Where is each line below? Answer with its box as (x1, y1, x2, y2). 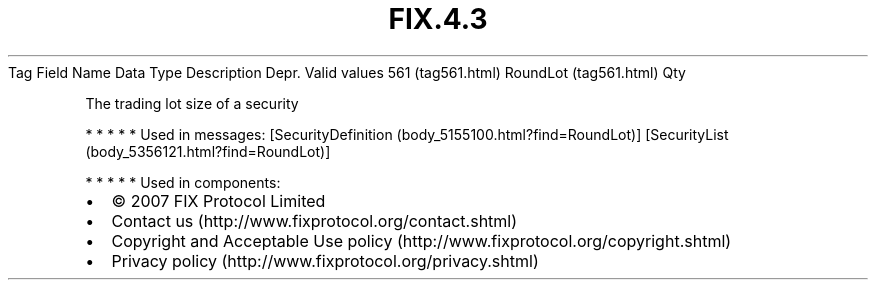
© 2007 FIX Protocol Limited (111, 190, 326, 211)
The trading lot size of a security (85, 94, 299, 112)
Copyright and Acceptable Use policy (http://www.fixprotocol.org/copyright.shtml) (111, 230, 732, 251)
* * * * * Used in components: (85, 173, 281, 191)
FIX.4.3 (388, 2, 488, 36)
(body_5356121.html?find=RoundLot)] (85, 142, 331, 160)
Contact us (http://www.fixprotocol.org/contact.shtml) (111, 210, 518, 231)
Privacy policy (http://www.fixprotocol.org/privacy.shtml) (111, 250, 539, 271)
